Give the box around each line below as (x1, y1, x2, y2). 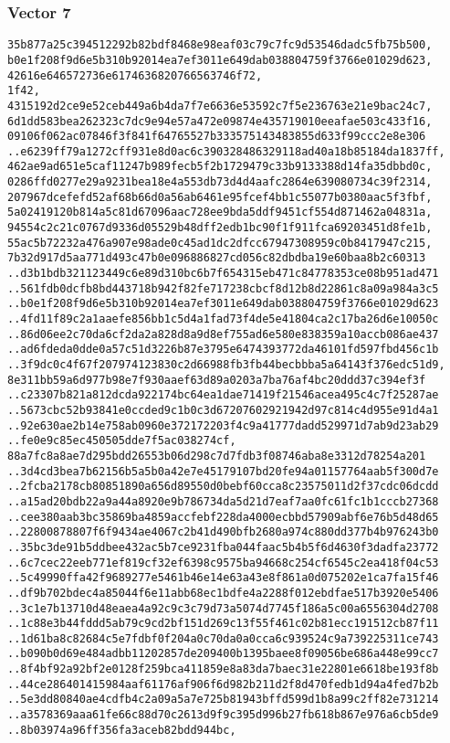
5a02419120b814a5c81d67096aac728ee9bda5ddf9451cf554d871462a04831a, (7, 206, 433, 219)
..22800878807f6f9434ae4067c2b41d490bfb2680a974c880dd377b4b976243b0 (7, 525, 439, 539)
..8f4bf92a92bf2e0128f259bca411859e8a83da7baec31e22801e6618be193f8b (7, 663, 439, 676)
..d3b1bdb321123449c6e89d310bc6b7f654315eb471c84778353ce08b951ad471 (7, 267, 439, 281)
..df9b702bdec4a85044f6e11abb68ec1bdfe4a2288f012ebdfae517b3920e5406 (7, 586, 439, 600)
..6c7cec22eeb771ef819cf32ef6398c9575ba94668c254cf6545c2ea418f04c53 (7, 556, 439, 569)
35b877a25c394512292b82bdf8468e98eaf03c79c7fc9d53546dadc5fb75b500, (7, 38, 433, 52)
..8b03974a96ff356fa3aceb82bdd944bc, (7, 723, 236, 737)
